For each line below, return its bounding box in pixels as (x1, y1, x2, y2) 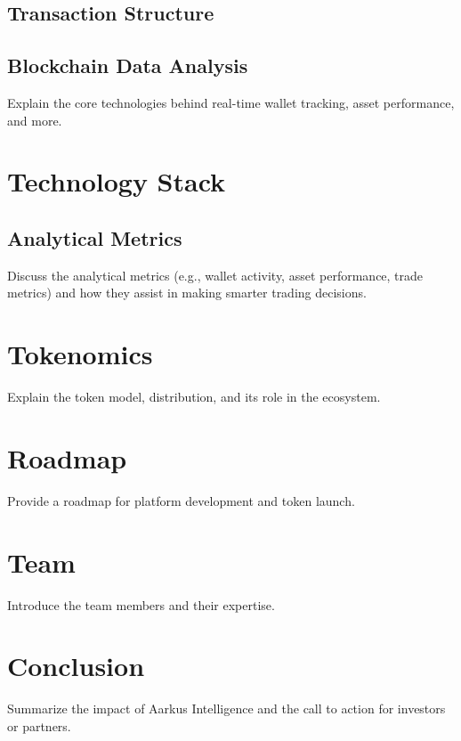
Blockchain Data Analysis (7, 52, 248, 79)
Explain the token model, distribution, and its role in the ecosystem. (7, 387, 381, 406)
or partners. (7, 716, 71, 735)
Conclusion (7, 647, 145, 684)
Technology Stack (7, 163, 226, 199)
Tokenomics (7, 336, 153, 372)
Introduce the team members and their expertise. (7, 595, 275, 614)
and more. (7, 110, 62, 129)
